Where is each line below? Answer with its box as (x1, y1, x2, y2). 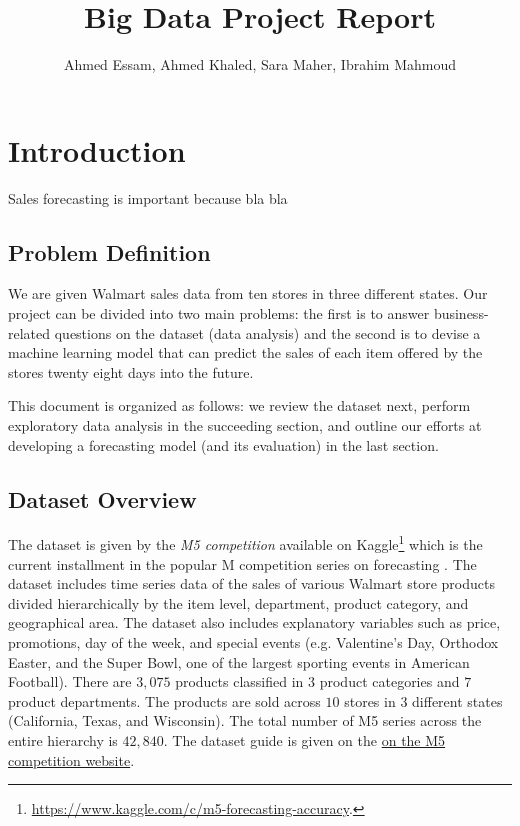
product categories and (319, 671, 460, 692)
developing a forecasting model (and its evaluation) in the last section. (8, 434, 439, 455)
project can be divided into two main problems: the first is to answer (8, 303, 430, 324)
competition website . (8, 749, 135, 770)
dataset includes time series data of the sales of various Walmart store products (8, 573, 495, 594)
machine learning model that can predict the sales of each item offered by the (8, 342, 483, 363)
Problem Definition (8, 236, 211, 267)
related (8, 322, 51, 343)
